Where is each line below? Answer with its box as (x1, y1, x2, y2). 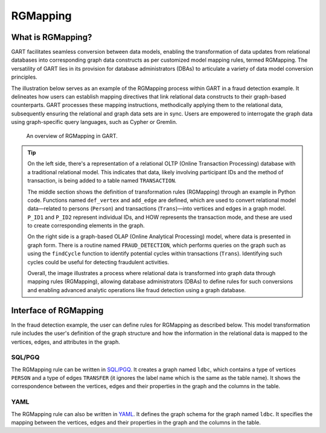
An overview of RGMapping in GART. (26, 132, 118, 139)
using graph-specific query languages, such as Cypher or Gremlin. (11, 119, 177, 126)
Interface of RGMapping (11, 305, 104, 316)
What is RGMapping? (11, 32, 92, 42)
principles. (11, 73, 37, 81)
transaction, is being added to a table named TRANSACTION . (27, 177, 177, 184)
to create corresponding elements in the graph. (27, 222, 145, 229)
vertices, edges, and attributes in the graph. (11, 338, 120, 345)
